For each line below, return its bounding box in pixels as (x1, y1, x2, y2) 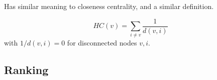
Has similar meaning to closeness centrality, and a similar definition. (4, 1, 214, 11)
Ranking (4, 62, 49, 77)
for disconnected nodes (67, 37, 137, 48)
